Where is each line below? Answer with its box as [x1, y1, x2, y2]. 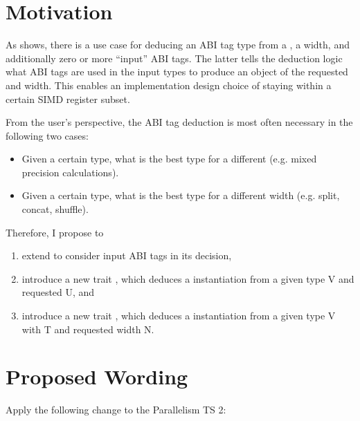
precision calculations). [21, 165, 119, 179]
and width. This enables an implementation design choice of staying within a [6, 77, 332, 92]
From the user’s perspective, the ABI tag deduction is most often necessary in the [6, 115, 353, 129]
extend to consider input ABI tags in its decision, [21, 248, 232, 263]
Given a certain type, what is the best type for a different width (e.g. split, [21, 188, 340, 203]
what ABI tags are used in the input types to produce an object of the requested [6, 64, 348, 79]
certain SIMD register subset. [6, 91, 130, 106]
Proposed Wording [6, 362, 188, 391]
